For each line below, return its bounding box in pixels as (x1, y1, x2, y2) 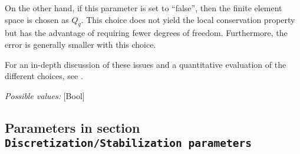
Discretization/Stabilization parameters (5, 137, 252, 150)
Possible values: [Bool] (5, 89, 85, 101)
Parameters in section (5, 118, 140, 136)
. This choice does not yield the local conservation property (81, 13, 295, 25)
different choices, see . (5, 70, 83, 82)
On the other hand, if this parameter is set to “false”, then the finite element (5, 2, 282, 14)
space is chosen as (5, 13, 69, 25)
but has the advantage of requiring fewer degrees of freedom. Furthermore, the (5, 27, 288, 39)
